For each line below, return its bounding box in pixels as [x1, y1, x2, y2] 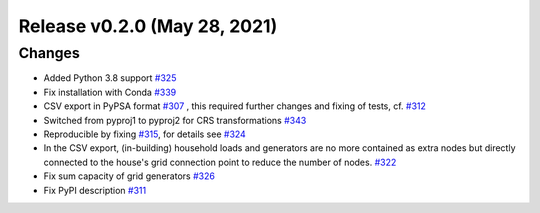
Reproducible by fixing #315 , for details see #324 [43, 128, 247, 140]
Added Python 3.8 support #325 [43, 72, 177, 84]
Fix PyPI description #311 [43, 184, 147, 196]
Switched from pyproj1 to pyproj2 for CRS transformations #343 [43, 114, 307, 126]
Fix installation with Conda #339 [43, 86, 177, 98]
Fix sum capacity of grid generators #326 [43, 170, 215, 182]
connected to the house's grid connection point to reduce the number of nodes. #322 [43, 156, 397, 168]
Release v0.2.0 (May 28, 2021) [18, 15, 278, 37]
